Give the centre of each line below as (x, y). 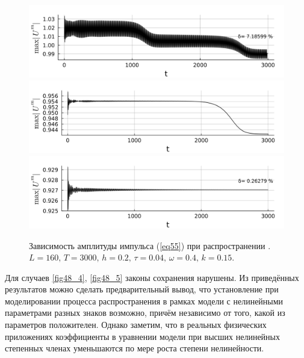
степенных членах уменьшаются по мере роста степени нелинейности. (135, 348)
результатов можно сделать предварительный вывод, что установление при (142, 289)
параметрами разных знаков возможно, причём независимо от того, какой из (145, 313)
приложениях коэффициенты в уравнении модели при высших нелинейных (142, 336)
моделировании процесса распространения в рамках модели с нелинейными (144, 301)
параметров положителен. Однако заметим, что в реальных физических (136, 325)
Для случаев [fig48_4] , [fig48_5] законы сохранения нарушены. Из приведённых (152, 277)
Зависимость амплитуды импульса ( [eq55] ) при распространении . (150, 245)
